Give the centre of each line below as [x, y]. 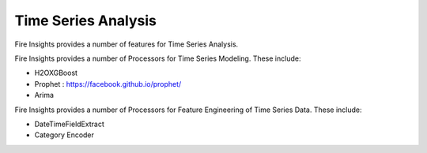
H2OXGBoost [56, 73]
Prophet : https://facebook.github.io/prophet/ [108, 84]
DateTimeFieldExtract [69, 124]
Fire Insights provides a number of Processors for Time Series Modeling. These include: [158, 58]
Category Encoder [64, 135]
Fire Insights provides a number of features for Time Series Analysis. [127, 44]
